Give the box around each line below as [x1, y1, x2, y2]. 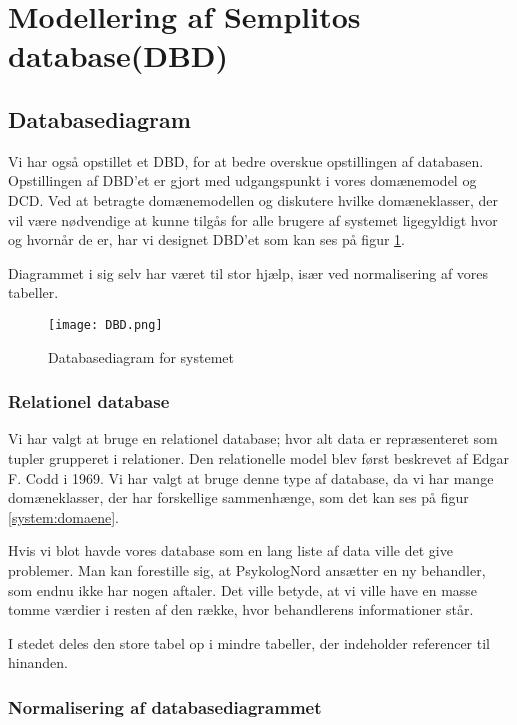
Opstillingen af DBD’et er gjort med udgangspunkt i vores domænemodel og [8, 170, 477, 191]
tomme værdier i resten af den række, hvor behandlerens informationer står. [8, 599, 474, 620]
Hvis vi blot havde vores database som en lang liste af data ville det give [8, 540, 453, 561]
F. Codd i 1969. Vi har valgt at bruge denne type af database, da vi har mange [8, 467, 494, 488]
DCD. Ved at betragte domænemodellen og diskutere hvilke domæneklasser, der [8, 189, 498, 210]
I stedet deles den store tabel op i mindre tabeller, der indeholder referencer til [8, 632, 490, 653]
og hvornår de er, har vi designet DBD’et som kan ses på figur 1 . [8, 229, 405, 250]
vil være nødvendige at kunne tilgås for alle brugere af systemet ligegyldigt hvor [8, 209, 498, 230]
